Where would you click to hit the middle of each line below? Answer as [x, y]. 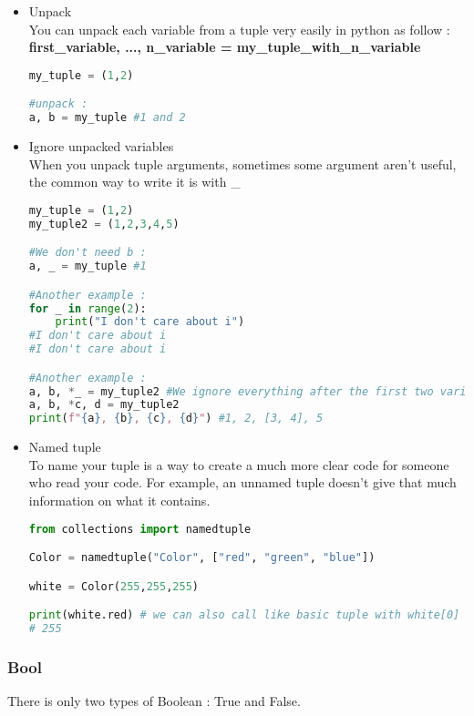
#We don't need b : [88, 253]
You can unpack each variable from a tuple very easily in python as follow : [239, 29]
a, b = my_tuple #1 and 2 [107, 118]
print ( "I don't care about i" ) [150, 322]
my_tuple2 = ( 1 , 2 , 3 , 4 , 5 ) [104, 224]
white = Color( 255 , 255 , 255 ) [114, 586]
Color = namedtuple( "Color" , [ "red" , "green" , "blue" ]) [202, 558]
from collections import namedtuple [140, 529]
